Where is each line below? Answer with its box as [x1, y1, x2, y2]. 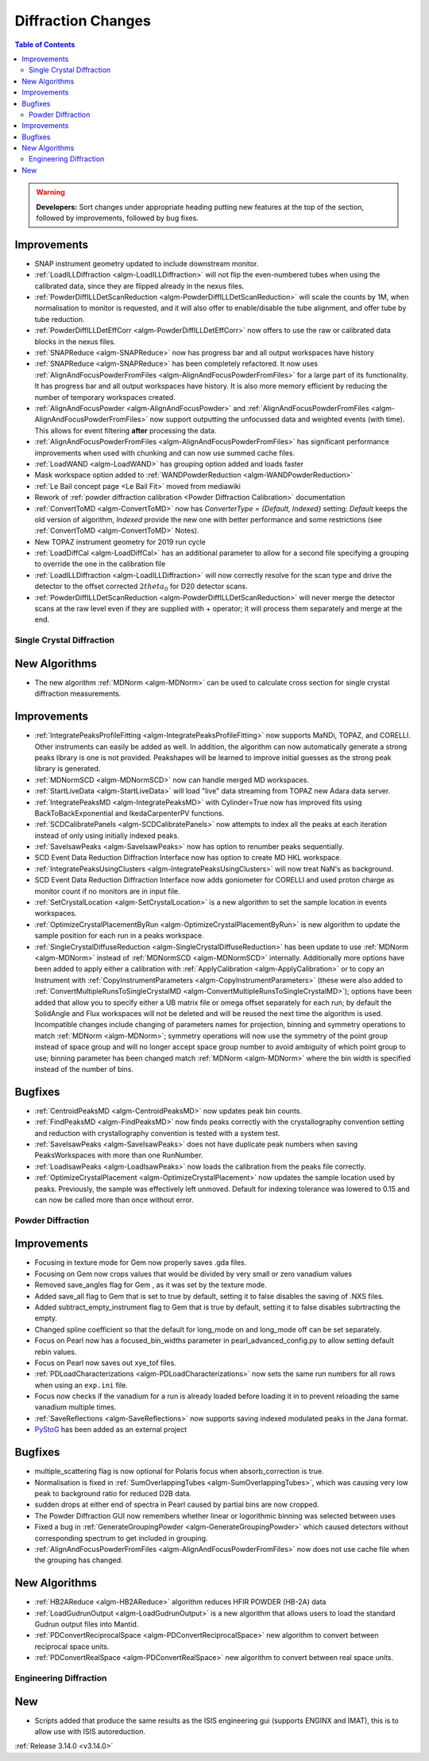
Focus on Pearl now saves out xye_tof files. [34, 1358, 176, 1367]
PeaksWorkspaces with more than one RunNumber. [34, 1150, 203, 1160]
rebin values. [34, 1347, 77, 1356]
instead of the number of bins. [34, 1064, 134, 1073]
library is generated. [34, 764, 101, 774]
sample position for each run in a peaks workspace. [34, 931, 204, 941]
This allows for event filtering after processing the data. [34, 425, 217, 435]
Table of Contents [14, 40, 75, 49]
